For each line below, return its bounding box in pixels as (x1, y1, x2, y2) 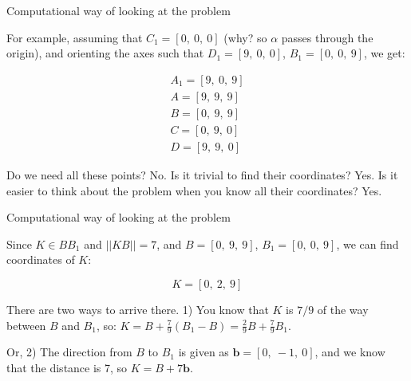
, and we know (314, 344, 385, 360)
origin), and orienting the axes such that (6, 45, 204, 61)
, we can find (336, 235, 399, 252)
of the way (317, 300, 369, 317)
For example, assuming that (6, 29, 143, 45)
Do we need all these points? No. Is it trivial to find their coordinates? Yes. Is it (6, 166, 398, 183)
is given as (178, 344, 229, 360)
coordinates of (6, 251, 75, 268)
